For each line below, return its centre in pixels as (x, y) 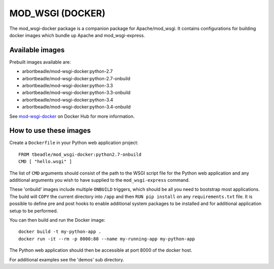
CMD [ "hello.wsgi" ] (45, 162)
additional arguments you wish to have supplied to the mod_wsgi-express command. (99, 180)
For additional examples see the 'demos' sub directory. (67, 259)
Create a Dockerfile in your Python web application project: (74, 143)
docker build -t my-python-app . (60, 232)
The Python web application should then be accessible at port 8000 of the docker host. (101, 250)
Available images (37, 50)
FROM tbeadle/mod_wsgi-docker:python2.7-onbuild (80, 154)
